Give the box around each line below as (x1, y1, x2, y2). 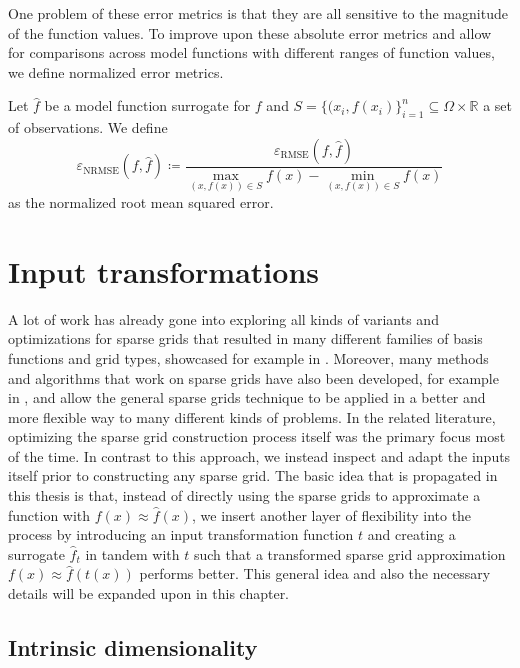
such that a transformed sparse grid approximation (193, 543, 506, 564)
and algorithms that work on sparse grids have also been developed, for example (8, 367, 499, 388)
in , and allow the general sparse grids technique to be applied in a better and (8, 387, 486, 408)
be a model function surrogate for (44, 95, 251, 116)
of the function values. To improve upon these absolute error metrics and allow (8, 22, 492, 43)
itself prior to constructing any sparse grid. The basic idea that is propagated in (8, 465, 498, 486)
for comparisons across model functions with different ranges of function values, (8, 42, 495, 63)
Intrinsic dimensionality (8, 632, 258, 663)
